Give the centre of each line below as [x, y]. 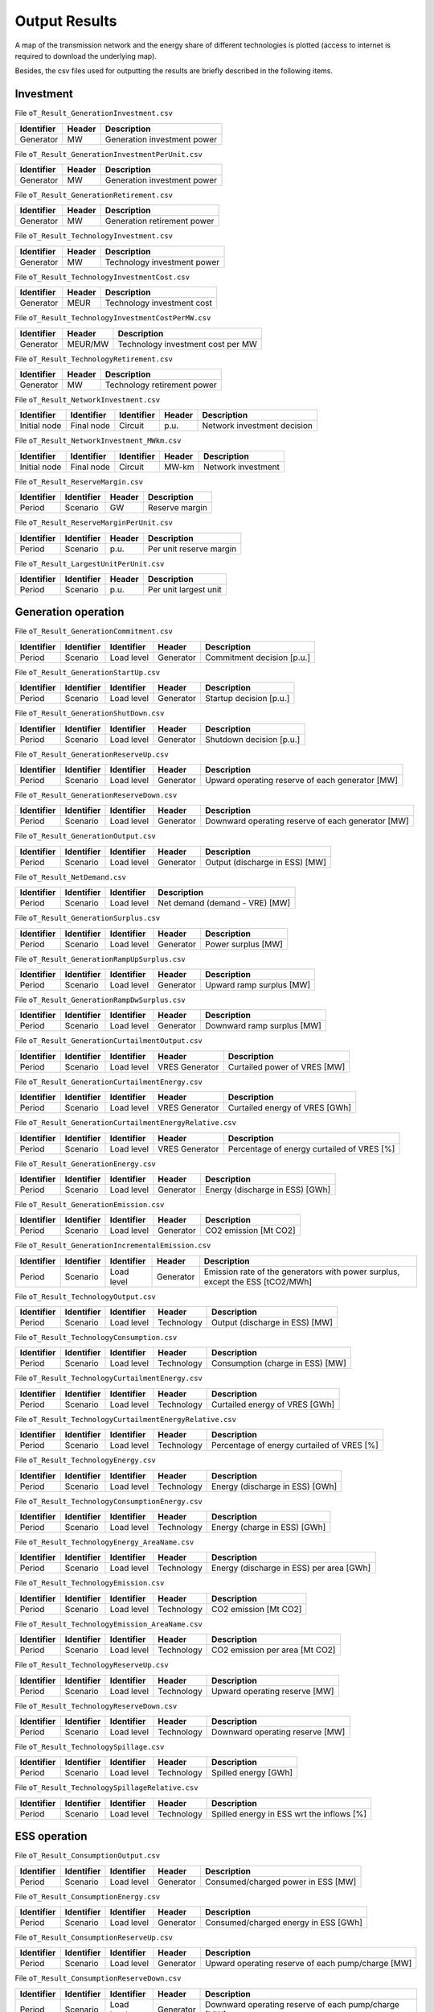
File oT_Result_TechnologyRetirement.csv [94, 359]
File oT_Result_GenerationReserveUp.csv [92, 754]
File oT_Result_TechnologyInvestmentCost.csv [102, 277]
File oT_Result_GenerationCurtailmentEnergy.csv [108, 1082]
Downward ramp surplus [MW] [263, 1026]
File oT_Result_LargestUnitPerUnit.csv [90, 563]
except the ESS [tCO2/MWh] [258, 1281]
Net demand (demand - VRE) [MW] [224, 903]
